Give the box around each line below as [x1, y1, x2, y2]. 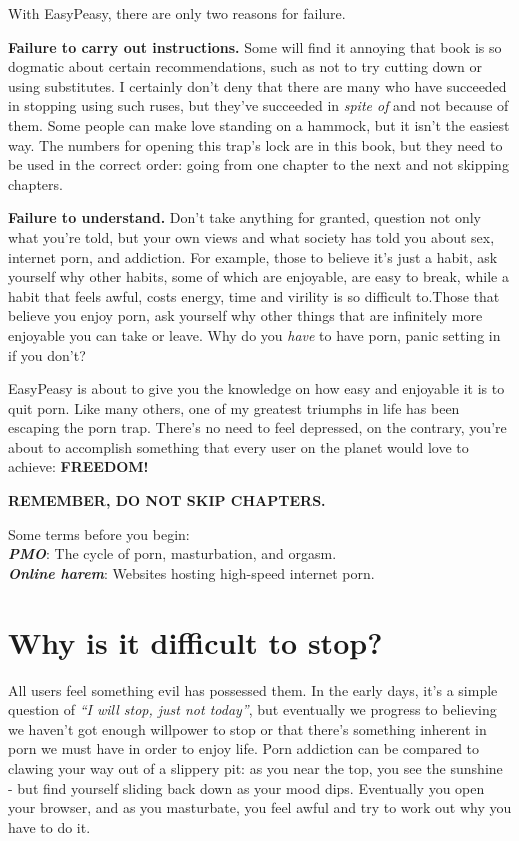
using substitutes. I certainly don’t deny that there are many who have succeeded [8, 75, 507, 96]
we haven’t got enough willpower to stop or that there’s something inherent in [8, 718, 487, 739]
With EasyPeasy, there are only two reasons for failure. [8, 3, 346, 23]
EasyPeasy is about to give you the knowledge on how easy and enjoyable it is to [8, 378, 505, 399]
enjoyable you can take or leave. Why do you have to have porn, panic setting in [8, 324, 501, 345]
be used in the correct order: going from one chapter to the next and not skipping [8, 154, 509, 175]
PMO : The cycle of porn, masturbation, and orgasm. [8, 543, 337, 564]
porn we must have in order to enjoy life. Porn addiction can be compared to [8, 738, 480, 759]
